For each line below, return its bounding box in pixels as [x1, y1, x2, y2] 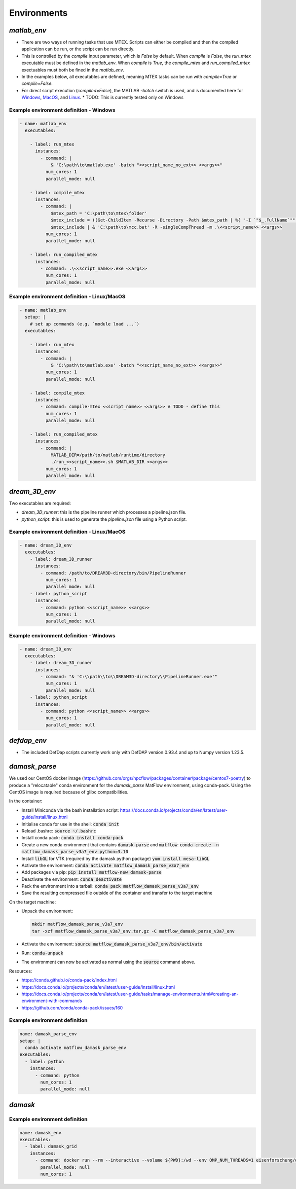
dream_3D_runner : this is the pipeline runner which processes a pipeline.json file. [21, 509, 187, 515]
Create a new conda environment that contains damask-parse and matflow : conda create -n [21, 841, 219, 848]
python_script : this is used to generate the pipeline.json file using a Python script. [21, 516, 187, 522]
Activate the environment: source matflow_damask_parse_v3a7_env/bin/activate [21, 941, 203, 947]
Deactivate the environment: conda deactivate [21, 876, 122, 882]
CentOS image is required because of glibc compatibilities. [9, 789, 129, 795]
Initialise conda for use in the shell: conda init [21, 821, 119, 827]
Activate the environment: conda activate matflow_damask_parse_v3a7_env [21, 862, 190, 868]
